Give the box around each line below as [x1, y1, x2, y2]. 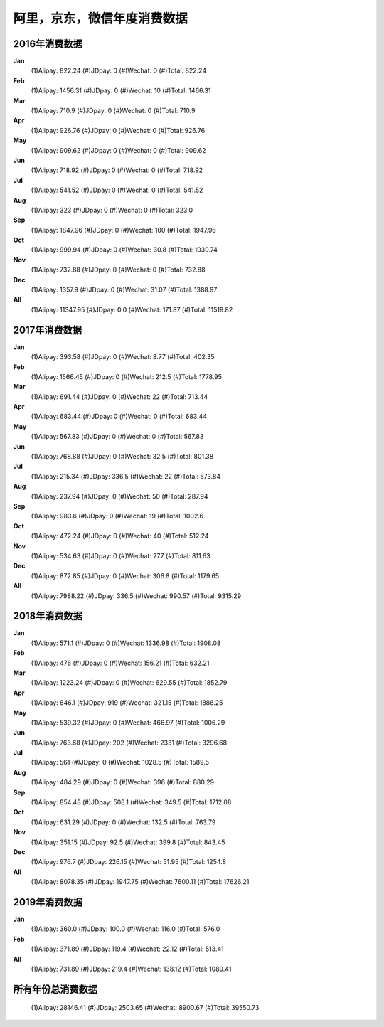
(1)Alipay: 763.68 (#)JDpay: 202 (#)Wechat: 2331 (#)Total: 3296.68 [31, 738, 228, 747]
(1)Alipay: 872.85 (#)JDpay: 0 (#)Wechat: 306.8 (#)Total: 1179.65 [31, 571, 220, 580]
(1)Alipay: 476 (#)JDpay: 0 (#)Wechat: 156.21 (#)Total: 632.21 [31, 659, 210, 667]
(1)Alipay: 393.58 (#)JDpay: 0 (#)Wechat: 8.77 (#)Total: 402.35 [31, 353, 215, 361]
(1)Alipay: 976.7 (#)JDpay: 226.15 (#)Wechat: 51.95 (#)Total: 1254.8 [31, 858, 227, 866]
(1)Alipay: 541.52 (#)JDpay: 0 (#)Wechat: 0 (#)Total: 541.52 [31, 186, 203, 195]
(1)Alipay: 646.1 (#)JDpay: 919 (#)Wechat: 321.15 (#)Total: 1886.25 [31, 698, 223, 707]
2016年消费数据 [13, 38, 83, 50]
